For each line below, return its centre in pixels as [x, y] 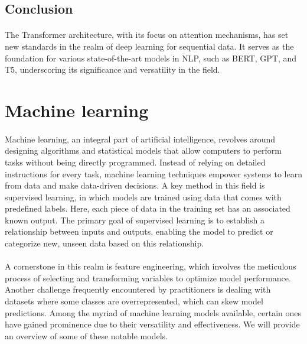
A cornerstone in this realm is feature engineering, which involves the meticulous [151, 266]
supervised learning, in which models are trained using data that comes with [143, 197]
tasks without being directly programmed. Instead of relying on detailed [135, 162]
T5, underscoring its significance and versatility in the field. [112, 69]
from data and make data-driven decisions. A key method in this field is [135, 185]
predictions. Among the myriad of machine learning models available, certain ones [153, 312]
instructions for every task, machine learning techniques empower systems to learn [153, 173]
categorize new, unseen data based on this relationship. [104, 243]
